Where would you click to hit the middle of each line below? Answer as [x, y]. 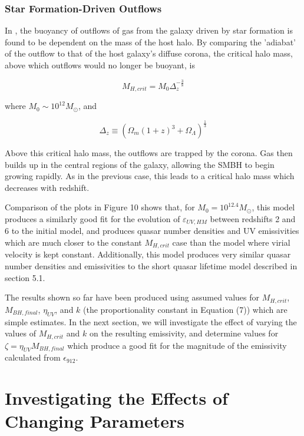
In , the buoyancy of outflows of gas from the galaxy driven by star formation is [149, 30]
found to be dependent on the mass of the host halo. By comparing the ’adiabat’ [150, 42]
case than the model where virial [231, 242]
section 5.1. [25, 277]
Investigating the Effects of [116, 398]
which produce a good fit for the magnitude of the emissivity [177, 345]
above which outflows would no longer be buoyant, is [100, 65]
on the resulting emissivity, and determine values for [184, 333]
